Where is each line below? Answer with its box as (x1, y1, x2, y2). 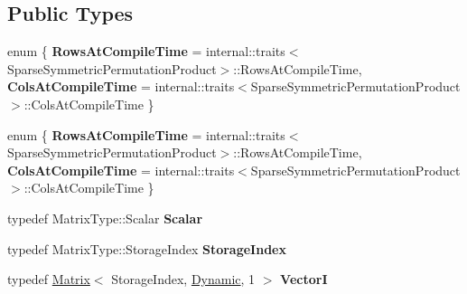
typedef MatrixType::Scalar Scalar (7, 208, 203, 227)
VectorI (280, 270, 328, 289)
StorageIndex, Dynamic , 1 (111, 270, 256, 289)
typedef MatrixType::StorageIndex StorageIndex (7, 239, 286, 258)
